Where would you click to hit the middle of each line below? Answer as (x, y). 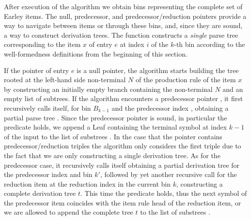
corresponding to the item (42, 44)
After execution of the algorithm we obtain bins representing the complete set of (123, 6)
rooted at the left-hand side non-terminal (65, 80)
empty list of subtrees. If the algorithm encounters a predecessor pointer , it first (124, 98)
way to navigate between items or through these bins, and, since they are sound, (123, 25)
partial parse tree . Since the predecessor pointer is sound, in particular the (116, 117)
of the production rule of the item (186, 80)
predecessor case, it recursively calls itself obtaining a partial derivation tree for (122, 165)
